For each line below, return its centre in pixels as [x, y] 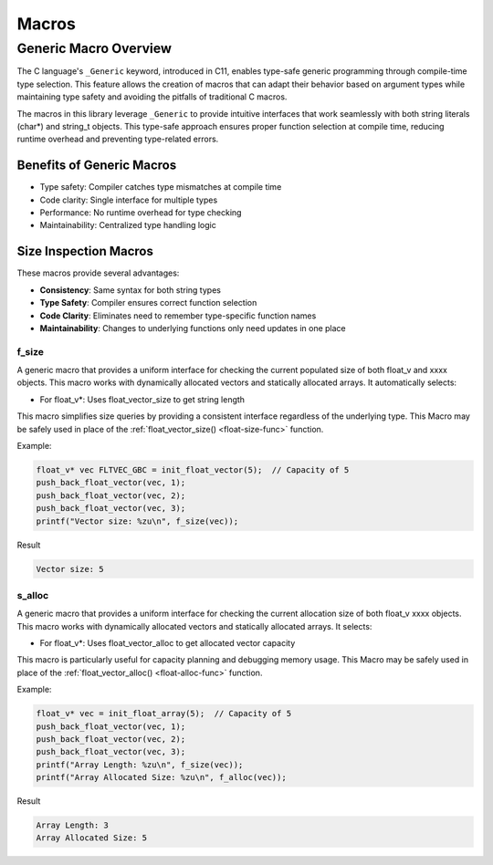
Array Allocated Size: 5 [92, 838]
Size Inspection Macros [85, 251]
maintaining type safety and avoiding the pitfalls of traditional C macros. [152, 97]
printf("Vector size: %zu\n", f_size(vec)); [137, 521]
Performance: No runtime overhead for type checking [141, 213]
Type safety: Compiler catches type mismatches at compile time [161, 187]
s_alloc [33, 595]
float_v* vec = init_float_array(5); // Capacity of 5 [164, 714]
